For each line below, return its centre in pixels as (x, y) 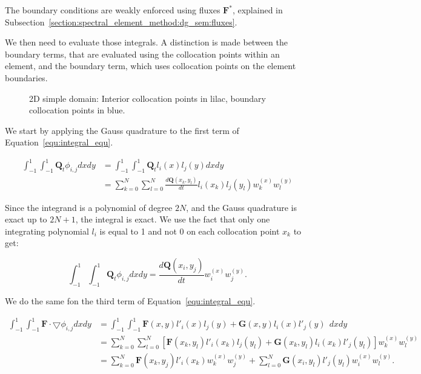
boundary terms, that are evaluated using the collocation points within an (142, 54)
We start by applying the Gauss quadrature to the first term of (122, 130)
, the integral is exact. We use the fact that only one (173, 219)
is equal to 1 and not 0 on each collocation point (190, 231)
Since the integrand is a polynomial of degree (89, 207)
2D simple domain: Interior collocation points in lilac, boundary (148, 98)
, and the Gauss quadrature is (241, 207)
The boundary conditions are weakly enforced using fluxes (113, 10)
